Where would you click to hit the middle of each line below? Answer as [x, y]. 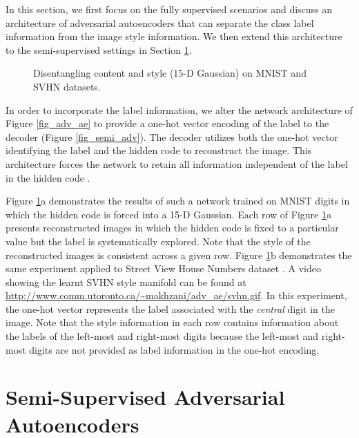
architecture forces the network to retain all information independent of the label [177, 163]
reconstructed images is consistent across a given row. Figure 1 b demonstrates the [179, 255]
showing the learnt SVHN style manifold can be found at [126, 282]
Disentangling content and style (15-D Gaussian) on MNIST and [170, 73]
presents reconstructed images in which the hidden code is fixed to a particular [172, 228]
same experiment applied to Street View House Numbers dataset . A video [163, 268]
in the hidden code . [48, 177]
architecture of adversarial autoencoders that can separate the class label [160, 22]
